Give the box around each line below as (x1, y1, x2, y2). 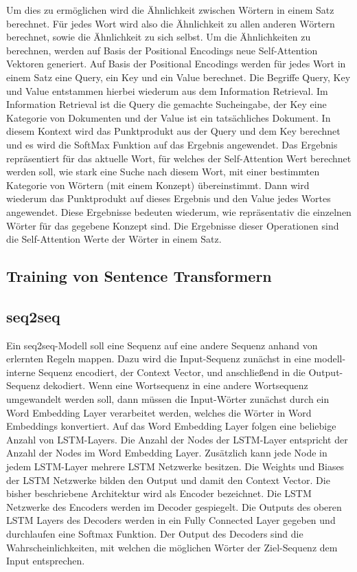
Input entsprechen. (6, 553, 85, 568)
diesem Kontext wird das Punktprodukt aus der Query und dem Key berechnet (6, 124, 341, 138)
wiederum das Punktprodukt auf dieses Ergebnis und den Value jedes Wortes (6, 191, 331, 206)
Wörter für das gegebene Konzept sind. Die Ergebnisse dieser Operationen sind (6, 218, 339, 232)
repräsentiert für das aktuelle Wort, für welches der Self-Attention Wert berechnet (6, 151, 352, 165)
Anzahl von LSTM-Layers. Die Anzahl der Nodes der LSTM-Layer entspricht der (6, 432, 348, 446)
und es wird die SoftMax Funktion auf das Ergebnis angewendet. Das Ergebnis (6, 137, 338, 151)
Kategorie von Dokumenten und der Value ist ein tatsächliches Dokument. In (6, 110, 331, 124)
